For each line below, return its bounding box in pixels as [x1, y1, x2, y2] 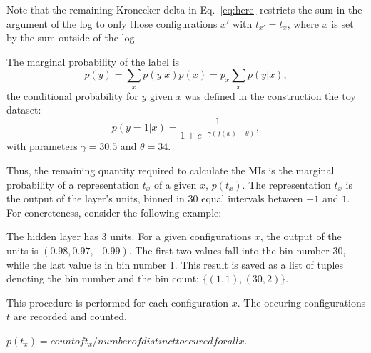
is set [331, 16, 354, 31]
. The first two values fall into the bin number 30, [128, 242, 346, 257]
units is [6, 242, 39, 257]
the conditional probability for [6, 88, 138, 103]
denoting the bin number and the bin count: [6, 271, 199, 286]
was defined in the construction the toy [185, 88, 356, 103]
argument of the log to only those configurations [6, 16, 218, 31]
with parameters [6, 139, 78, 154]
